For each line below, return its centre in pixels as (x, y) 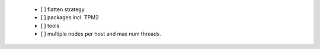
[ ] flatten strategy (63, 9)
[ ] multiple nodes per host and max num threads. (101, 34)
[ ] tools (50, 26)
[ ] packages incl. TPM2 (70, 17)
